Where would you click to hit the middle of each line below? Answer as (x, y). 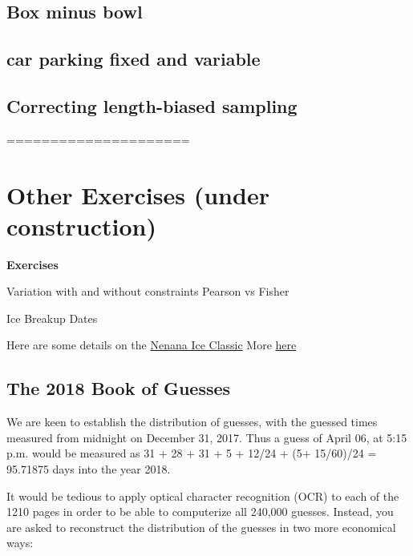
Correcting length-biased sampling (152, 105)
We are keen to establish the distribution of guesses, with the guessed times (192, 422)
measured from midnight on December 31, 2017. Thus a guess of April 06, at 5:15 (207, 437)
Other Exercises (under (138, 194)
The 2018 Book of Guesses (119, 388)
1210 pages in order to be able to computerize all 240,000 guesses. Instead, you (200, 512)
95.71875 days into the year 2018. (89, 469)
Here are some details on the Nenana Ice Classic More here (152, 345)
